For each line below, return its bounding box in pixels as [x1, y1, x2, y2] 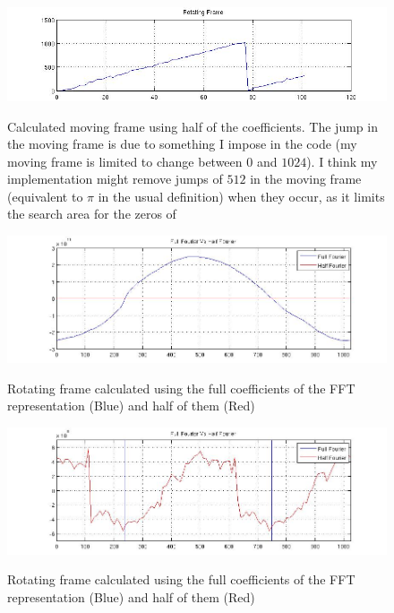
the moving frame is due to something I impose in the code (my [7, 134, 357, 153]
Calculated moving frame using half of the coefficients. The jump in [7, 117, 378, 135]
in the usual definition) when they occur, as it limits [98, 186, 385, 205]
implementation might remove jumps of [7, 169, 223, 188]
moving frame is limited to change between [7, 151, 243, 170]
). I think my [306, 151, 378, 170]
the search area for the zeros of [7, 204, 176, 223]
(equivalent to [7, 186, 83, 205]
